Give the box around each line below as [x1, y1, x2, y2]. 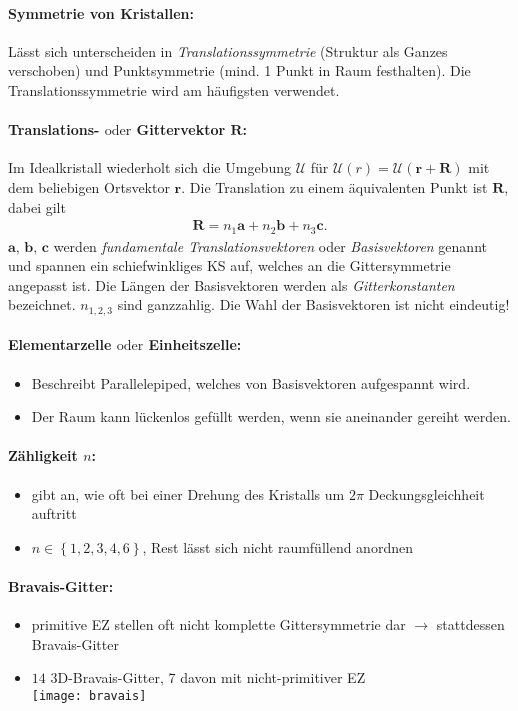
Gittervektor [136, 119, 226, 140]
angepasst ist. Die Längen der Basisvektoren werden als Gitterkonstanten [8, 274, 455, 295]
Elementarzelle [8, 334, 112, 355]
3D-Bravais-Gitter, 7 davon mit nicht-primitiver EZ [50, 667, 366, 688]
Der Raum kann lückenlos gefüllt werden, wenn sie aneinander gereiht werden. [31, 406, 511, 427]
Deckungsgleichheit [368, 483, 485, 504]
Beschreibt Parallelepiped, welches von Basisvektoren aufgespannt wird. [31, 372, 471, 393]
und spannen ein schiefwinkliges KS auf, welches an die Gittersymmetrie [8, 255, 451, 276]
